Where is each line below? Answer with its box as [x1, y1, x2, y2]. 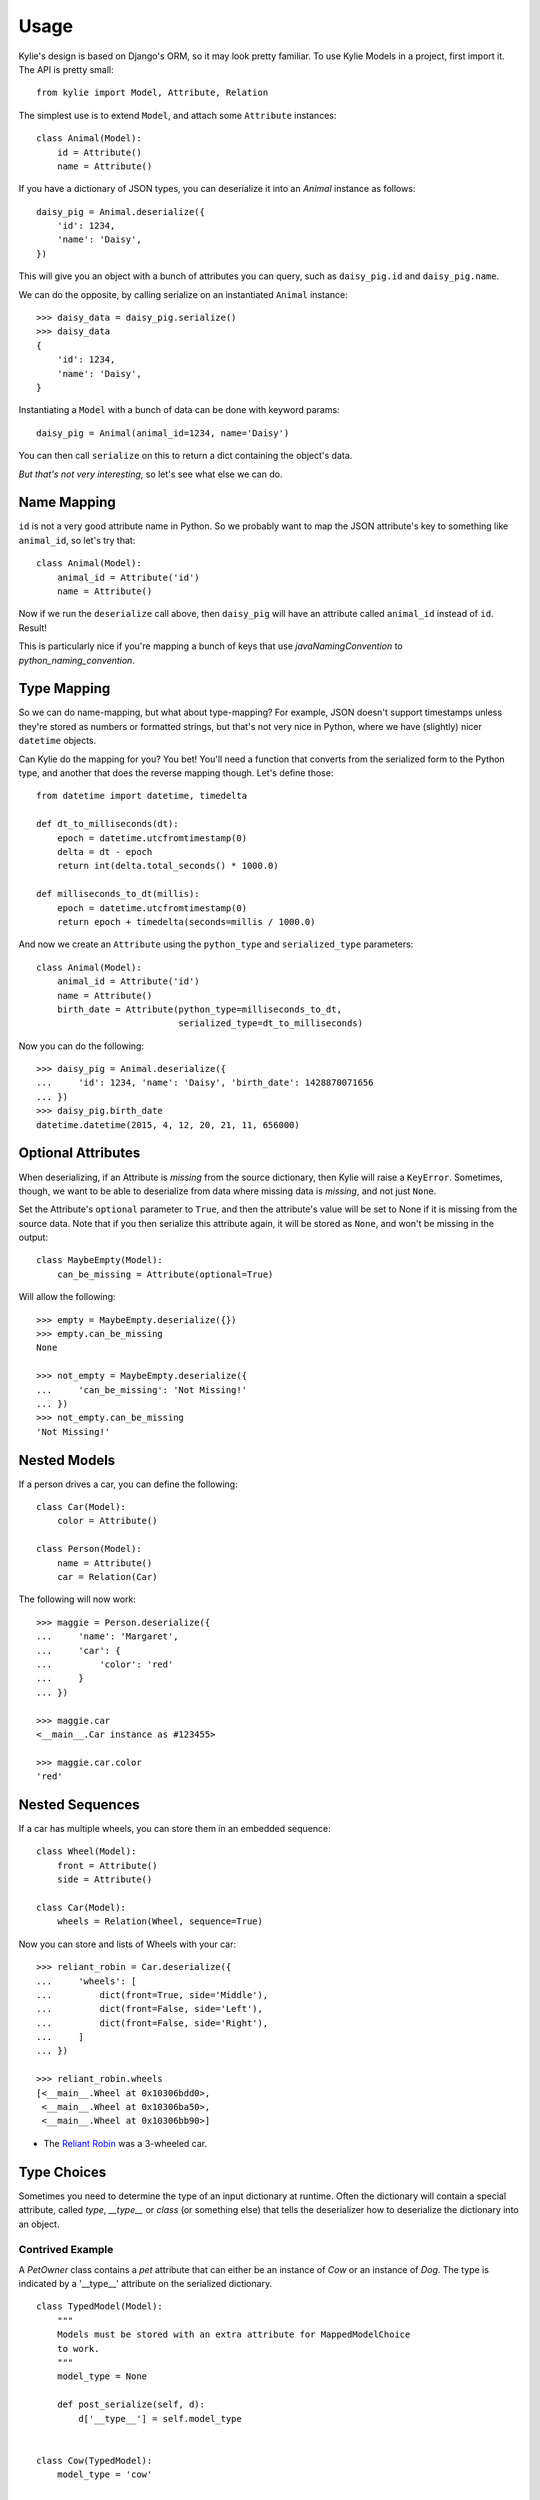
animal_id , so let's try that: [18, 534, 136, 546]
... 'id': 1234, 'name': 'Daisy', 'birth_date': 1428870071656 [36, 1077, 374, 1089]
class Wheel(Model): [36, 1846, 137, 1857]
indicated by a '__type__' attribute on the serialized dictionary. [18, 2278, 273, 2290]
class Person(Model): [36, 1543, 142, 1555]
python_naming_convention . [18, 654, 135, 666]
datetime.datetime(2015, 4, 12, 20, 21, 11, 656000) [36, 1119, 300, 1130]
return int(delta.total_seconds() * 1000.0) [56, 860, 279, 872]
